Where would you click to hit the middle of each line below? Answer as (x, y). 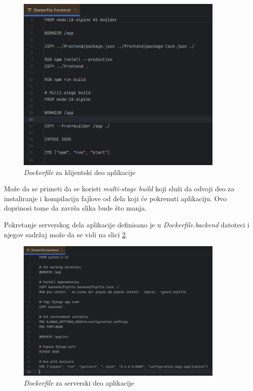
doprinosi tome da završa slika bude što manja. (75, 208)
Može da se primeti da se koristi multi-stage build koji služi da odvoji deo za (119, 189)
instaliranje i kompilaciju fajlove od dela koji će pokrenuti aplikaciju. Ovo (115, 198)
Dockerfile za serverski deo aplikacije (79, 382)
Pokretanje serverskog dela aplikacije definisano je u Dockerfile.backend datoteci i (127, 224)
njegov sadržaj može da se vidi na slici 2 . (66, 234)
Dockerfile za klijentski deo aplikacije (80, 172)
